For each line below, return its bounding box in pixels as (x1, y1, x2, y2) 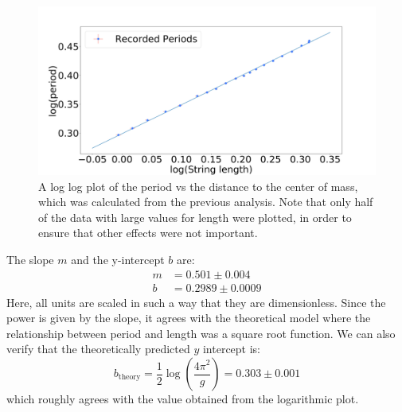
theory (118, 373, 141, 382)
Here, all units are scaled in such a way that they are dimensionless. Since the (6, 293, 386, 310)
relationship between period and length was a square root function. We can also (6, 325, 396, 341)
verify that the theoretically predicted (6, 340, 190, 357)
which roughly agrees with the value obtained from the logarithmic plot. (6, 391, 359, 406)
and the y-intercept (71, 251, 165, 267)
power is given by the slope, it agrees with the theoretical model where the (6, 309, 371, 326)
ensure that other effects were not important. (38, 224, 258, 241)
